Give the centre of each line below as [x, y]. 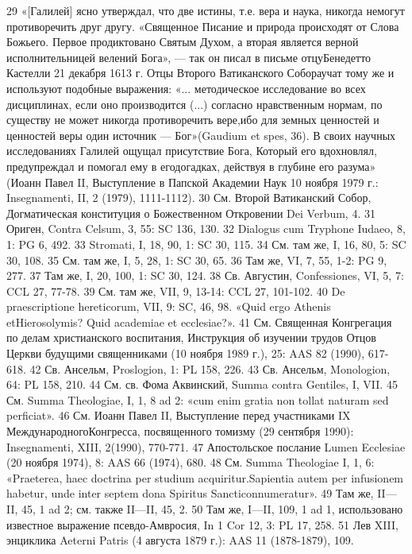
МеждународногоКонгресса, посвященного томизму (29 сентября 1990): [180, 431]
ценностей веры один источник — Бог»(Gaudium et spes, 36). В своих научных [201, 135]
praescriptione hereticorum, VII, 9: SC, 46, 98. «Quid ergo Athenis [169, 306]
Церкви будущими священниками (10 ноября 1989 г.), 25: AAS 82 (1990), [186, 353]
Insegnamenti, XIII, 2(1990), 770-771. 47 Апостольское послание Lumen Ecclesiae [206, 446]
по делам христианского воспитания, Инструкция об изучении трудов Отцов [191, 337]
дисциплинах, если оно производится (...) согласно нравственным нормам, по [194, 104]
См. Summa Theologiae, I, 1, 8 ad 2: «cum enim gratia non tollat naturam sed [198, 399]
